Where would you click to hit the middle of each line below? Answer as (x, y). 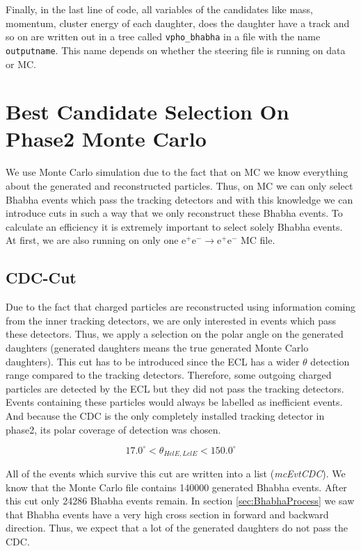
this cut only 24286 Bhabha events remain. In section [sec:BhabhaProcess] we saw (180, 501)
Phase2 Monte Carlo (106, 139)
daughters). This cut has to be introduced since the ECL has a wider (153, 361)
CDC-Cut (41, 278)
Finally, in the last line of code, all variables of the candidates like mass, (160, 9)
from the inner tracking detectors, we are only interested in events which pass (171, 320)
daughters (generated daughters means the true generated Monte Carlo (157, 347)
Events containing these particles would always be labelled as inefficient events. (174, 402)
